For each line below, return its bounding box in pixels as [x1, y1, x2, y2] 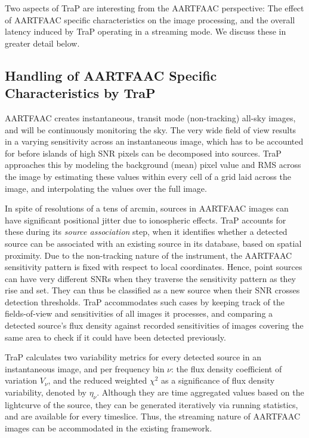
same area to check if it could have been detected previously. [5, 330, 226, 343]
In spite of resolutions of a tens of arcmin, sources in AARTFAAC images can [5, 202, 289, 215]
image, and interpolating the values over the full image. [5, 182, 207, 194]
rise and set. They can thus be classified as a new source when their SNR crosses [5, 284, 300, 296]
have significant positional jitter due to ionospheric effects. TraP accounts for [5, 213, 286, 226]
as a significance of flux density [161, 374, 275, 387]
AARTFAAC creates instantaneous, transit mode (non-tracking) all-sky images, [5, 111, 296, 124]
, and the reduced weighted [48, 374, 147, 387]
